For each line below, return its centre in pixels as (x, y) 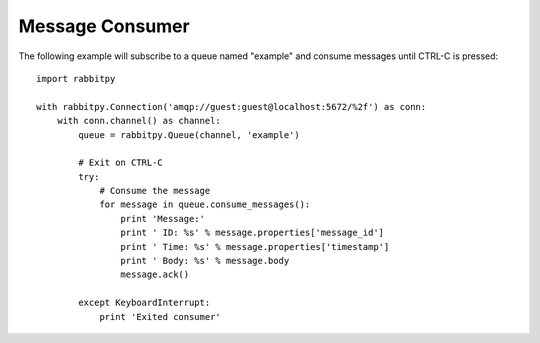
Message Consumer (104, 26)
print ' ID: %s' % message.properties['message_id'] (252, 233)
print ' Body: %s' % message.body (205, 261)
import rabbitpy (76, 78)
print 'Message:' (162, 218)
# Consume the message (155, 191)
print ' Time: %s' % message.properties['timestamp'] (255, 246)
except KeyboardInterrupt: (144, 303)
